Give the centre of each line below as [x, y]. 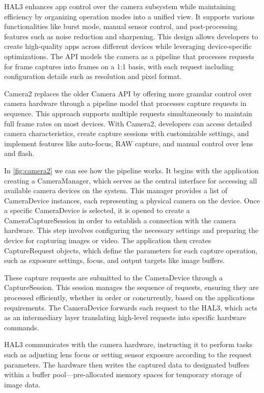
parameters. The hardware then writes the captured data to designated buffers [127, 364]
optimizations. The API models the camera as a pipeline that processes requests [129, 56]
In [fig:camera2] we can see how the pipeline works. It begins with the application [131, 170]
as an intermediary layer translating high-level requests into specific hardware [125, 317]
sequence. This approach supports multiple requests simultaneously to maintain [128, 113]
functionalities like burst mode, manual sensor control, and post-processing [121, 26]
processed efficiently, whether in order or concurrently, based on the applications [129, 297]
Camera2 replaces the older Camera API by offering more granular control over [128, 93]
